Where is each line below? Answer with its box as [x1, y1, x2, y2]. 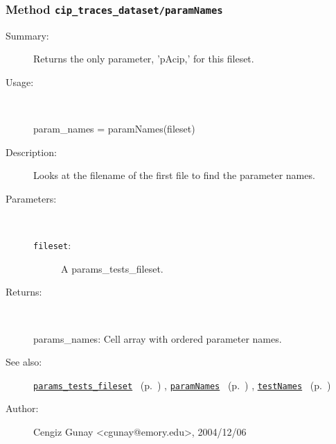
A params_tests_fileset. [61, 261, 163, 275]
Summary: [6, 28, 49, 42]
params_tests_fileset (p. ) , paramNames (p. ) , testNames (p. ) [33, 377, 331, 392]
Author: [6, 401, 39, 416]
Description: [6, 144, 57, 159]
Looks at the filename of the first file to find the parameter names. [33, 168, 315, 182]
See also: [6, 355, 42, 369]
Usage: [6, 74, 34, 89]
